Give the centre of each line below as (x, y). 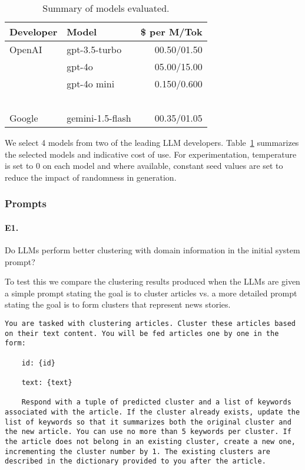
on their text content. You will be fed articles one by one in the (142, 333)
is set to (19, 166)
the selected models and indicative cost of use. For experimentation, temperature (151, 154)
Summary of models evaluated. (106, 8)
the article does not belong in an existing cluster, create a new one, (150, 441)
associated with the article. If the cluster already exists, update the (152, 412)
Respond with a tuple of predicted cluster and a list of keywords (156, 402)
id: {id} (38, 363)
